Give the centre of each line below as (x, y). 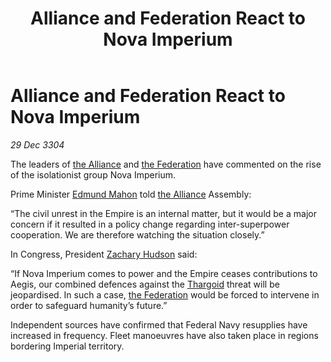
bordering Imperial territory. (67, 346)
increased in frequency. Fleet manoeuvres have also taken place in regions (164, 335)
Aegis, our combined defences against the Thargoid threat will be (145, 284)
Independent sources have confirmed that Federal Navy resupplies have (159, 324)
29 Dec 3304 (37, 144)
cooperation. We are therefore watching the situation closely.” (137, 234)
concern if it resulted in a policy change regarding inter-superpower (150, 224)
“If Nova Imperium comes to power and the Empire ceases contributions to (164, 273)
